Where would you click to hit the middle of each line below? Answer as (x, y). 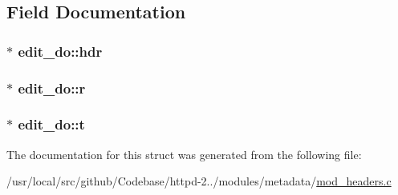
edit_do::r (52, 88)
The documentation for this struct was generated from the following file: (184, 154)
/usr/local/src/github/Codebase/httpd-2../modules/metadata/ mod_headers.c (199, 181)
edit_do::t (51, 124)
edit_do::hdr (60, 51)
